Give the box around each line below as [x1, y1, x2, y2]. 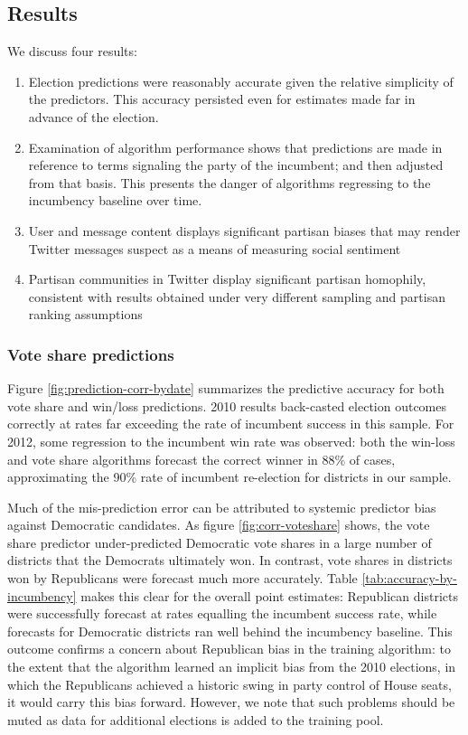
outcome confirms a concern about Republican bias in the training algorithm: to [7, 639, 451, 658]
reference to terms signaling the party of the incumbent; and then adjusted [28, 155, 444, 174]
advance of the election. [28, 107, 159, 126]
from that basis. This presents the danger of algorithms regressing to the [28, 173, 431, 192]
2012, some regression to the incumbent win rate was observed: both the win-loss [7, 431, 455, 450]
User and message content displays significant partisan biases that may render [28, 221, 461, 240]
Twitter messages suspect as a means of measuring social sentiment [28, 239, 401, 258]
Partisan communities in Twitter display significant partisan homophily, [28, 269, 426, 288]
